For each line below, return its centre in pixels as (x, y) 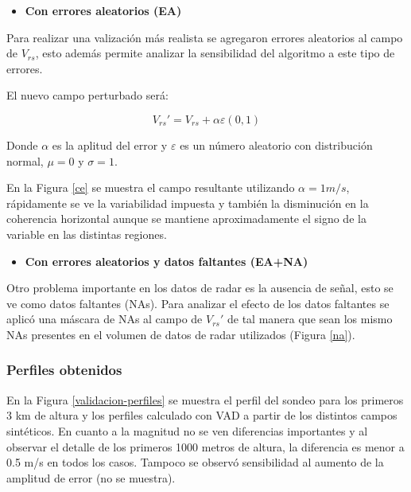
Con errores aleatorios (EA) (103, 10)
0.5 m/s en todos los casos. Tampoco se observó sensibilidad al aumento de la (195, 462)
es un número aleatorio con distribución (276, 144)
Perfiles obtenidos (64, 370)
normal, (25, 160)
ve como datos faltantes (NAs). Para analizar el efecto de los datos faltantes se (198, 303)
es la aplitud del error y (110, 144)
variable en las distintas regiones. (87, 234)
